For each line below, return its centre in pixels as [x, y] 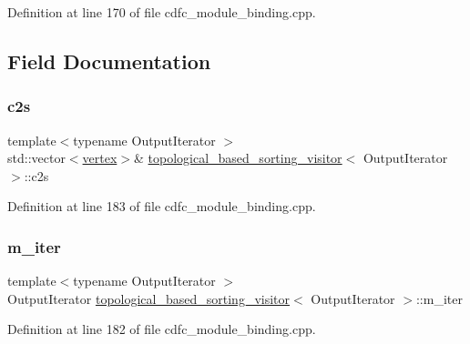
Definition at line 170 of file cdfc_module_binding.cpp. [162, 12]
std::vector [36, 158]
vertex [100, 158]
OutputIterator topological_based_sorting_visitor [149, 298]
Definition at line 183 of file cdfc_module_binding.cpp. [162, 206]
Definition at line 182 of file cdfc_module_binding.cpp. [162, 329]
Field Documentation [109, 61]
